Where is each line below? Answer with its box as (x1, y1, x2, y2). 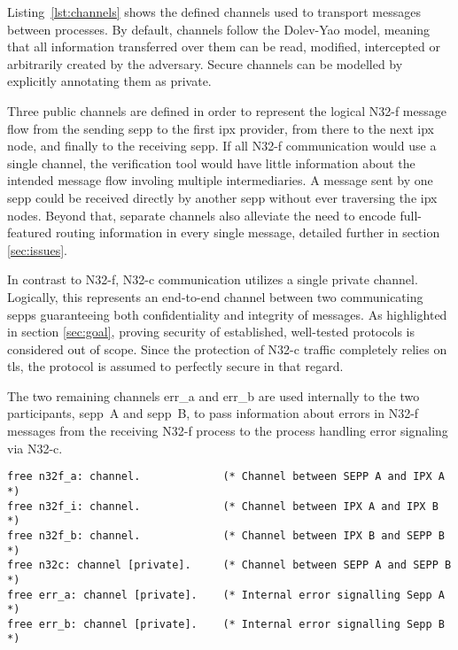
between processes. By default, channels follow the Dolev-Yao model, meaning (7, 19, 431, 38)
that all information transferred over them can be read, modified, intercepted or (7, 37, 440, 56)
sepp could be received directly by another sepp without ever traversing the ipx (7, 188, 438, 206)
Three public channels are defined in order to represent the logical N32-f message (7, 101, 446, 120)
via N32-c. (7, 438, 63, 457)
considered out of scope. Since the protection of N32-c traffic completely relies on (7, 339, 447, 358)
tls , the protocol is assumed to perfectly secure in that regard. (7, 357, 344, 375)
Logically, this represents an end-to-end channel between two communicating (7, 287, 423, 306)
